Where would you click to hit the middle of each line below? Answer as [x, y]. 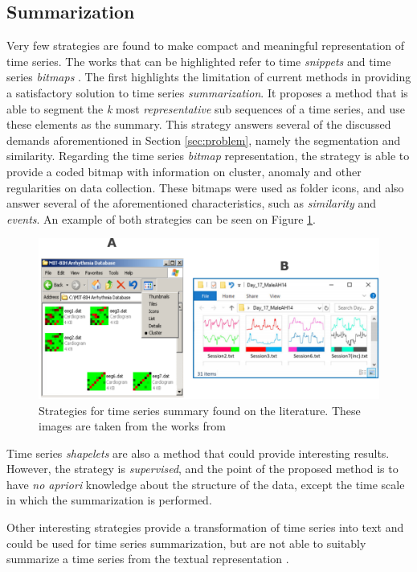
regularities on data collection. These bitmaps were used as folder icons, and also [205, 187]
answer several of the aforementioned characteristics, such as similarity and [192, 203]
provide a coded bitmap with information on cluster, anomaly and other [184, 171]
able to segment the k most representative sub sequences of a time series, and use [206, 108]
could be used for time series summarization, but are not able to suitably [186, 543]
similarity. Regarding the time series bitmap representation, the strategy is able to [208, 156]
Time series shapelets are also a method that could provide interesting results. [198, 453]
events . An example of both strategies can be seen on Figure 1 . [161, 218]
